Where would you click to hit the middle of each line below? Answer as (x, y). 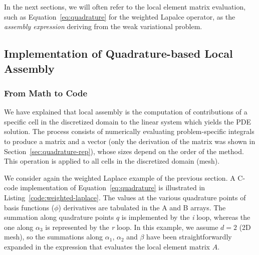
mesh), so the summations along (54, 237)
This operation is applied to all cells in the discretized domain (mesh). (112, 161)
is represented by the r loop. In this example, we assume (132, 227)
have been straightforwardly (189, 237)
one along (19, 227)
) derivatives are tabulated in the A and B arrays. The (142, 207)
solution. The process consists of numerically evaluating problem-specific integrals (129, 131)
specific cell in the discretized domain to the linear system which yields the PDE (127, 121)
